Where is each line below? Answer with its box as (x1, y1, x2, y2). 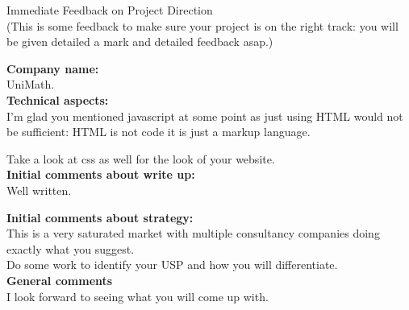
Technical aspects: (6, 91, 109, 108)
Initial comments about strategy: (6, 209, 194, 225)
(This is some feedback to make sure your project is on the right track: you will (6, 17, 399, 34)
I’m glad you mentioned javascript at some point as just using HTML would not (6, 107, 403, 124)
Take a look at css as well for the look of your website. (6, 150, 275, 167)
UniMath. (6, 76, 55, 93)
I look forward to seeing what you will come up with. (6, 287, 269, 304)
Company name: (6, 60, 99, 76)
